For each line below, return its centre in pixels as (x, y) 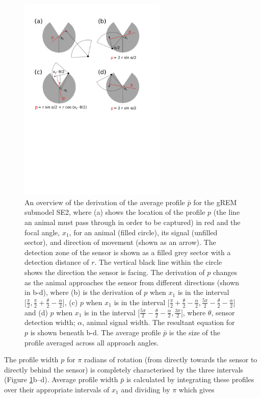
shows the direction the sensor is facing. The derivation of (115, 272)
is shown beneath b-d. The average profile (96, 332)
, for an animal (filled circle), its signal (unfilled (143, 232)
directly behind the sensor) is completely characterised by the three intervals (124, 369)
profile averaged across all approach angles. (92, 342)
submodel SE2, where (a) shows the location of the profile (115, 212)
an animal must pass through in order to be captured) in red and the (133, 222)
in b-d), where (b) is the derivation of (83, 292)
